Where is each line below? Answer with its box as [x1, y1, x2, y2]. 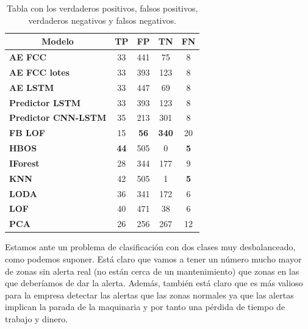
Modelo [41, 35, 74, 48]
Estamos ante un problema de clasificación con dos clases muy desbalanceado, [5, 240, 296, 253]
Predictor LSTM [9, 96, 81, 109]
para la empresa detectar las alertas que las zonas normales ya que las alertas [5, 288, 294, 301]
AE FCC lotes [9, 65, 70, 78]
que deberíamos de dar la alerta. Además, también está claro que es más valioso [5, 277, 303, 289]
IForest [9, 156, 40, 169]
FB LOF [9, 126, 45, 139]
